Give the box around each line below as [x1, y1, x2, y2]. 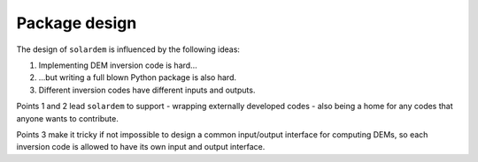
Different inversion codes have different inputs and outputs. [38, 85, 256, 95]
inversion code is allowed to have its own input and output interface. [16, 142, 266, 152]
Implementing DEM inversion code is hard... [38, 60, 198, 70]
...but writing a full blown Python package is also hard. [38, 72, 236, 83]
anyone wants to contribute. [16, 113, 119, 123]
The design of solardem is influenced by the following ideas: [16, 44, 241, 55]
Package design [16, 13, 137, 33]
